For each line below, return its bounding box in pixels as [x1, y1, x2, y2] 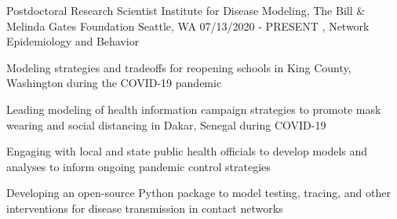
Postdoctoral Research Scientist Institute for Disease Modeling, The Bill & [6, 2, 366, 18]
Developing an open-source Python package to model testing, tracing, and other [6, 184, 391, 201]
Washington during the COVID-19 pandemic [6, 75, 222, 91]
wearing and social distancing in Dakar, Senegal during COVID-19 [6, 116, 326, 133]
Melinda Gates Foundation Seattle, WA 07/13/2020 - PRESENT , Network [6, 17, 370, 34]
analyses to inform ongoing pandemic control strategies [6, 158, 271, 174]
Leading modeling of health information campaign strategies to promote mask [6, 100, 381, 117]
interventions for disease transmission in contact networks [6, 199, 283, 216]
